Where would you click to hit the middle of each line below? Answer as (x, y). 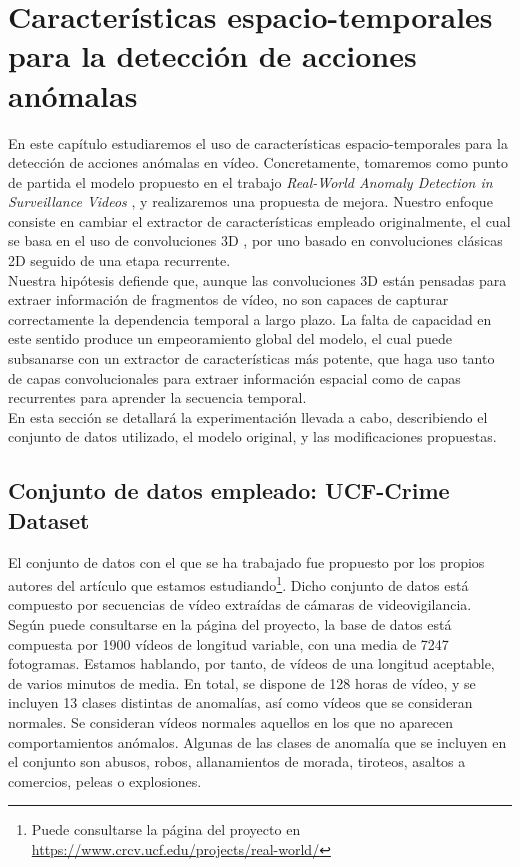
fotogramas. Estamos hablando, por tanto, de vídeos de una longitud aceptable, (251, 663)
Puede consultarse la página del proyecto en (166, 829)
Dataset (49, 519)
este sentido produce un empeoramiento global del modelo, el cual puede (230, 338)
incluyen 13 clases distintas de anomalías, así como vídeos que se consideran (240, 702)
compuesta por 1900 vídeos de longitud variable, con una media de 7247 (228, 643)
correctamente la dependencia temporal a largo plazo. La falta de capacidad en (250, 318)
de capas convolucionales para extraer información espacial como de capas (234, 377)
